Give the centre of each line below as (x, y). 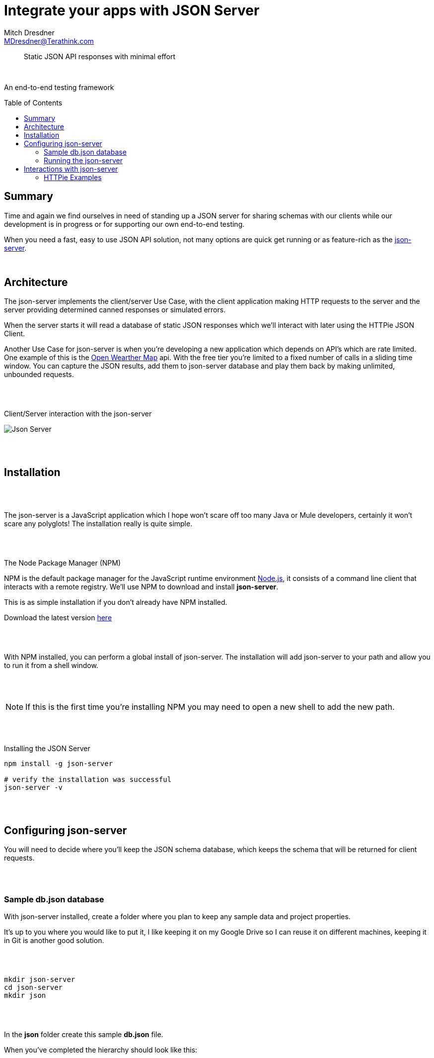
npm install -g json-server (59, 764)
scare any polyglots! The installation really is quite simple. (98, 524)
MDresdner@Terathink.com (49, 41)
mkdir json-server (40, 979)
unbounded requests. (39, 375)
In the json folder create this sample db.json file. (84, 1034)
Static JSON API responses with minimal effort (100, 56)
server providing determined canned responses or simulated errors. (115, 310)
